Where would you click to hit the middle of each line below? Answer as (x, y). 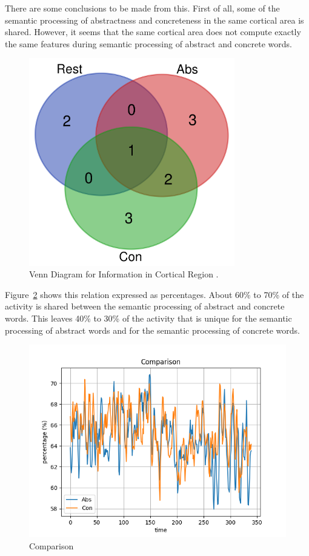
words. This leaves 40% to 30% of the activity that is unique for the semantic (148, 318)
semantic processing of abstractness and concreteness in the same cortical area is (154, 20)
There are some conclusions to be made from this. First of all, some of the (142, 8)
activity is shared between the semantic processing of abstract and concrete (145, 306)
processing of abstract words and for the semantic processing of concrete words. (152, 330)
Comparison (51, 545)
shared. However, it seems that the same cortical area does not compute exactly (153, 32)
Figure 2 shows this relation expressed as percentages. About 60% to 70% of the (154, 294)
